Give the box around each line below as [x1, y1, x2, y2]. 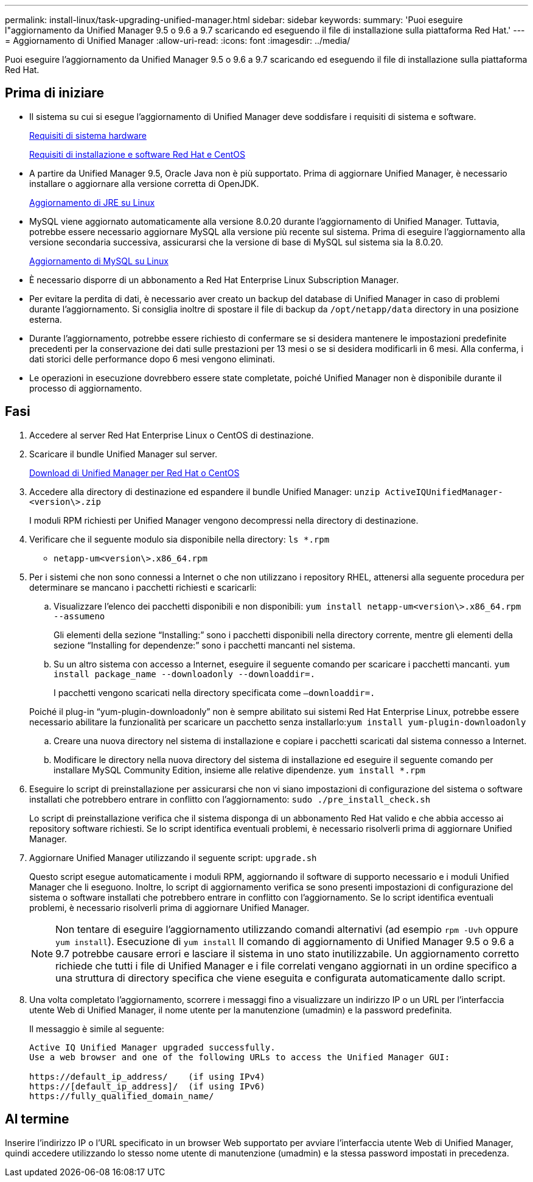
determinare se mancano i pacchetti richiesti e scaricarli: [29, 582, 257, 593]
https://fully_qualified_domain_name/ [29, 1091, 214, 1101]
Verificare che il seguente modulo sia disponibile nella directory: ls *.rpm [29, 533, 330, 544]
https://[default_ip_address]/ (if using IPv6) [29, 1081, 265, 1091]
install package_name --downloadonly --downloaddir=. [54, 669, 315, 679]
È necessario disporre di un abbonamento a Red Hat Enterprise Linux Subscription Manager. [29, 274, 399, 285]
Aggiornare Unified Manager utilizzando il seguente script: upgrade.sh [29, 852, 317, 863]
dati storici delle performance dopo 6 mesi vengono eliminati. [29, 353, 275, 364]
